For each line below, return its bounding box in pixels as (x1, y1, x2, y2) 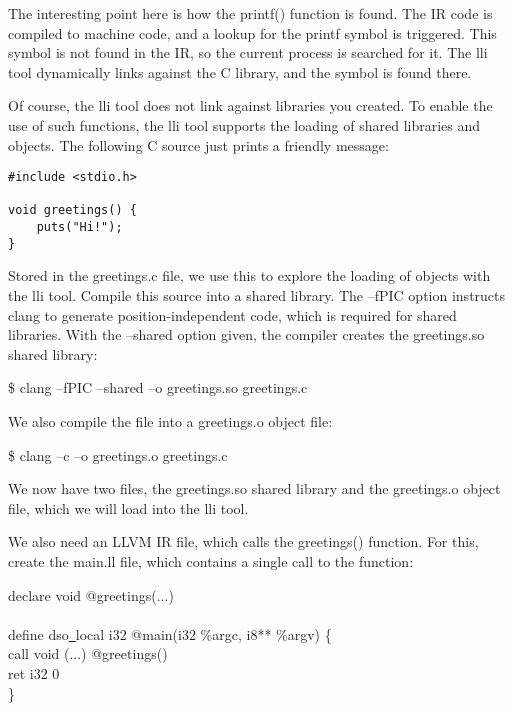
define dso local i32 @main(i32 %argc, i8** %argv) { (8, 623, 332, 644)
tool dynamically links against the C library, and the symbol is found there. (8, 61, 472, 82)
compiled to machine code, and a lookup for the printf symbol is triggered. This (8, 22, 497, 43)
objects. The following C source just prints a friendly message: (8, 134, 389, 155)
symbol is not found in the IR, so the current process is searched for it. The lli (8, 42, 488, 63)
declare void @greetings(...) (8, 584, 174, 605)
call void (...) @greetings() (8, 643, 168, 664)
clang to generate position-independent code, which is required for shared (8, 304, 457, 325)
